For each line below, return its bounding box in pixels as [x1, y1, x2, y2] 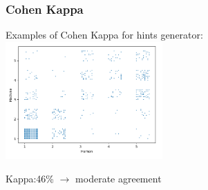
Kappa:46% [6, 171, 55, 185]
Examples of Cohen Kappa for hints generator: [6, 28, 203, 42]
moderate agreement [75, 171, 162, 185]
